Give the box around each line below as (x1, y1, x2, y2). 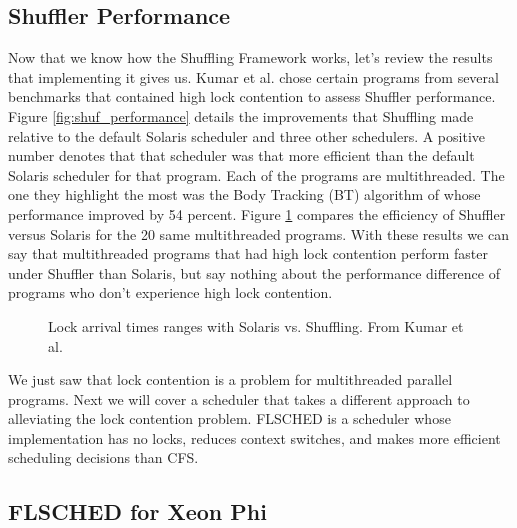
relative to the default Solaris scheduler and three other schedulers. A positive (8, 125, 486, 146)
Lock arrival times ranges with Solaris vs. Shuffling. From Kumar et (48, 315, 464, 336)
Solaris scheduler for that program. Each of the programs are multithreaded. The (8, 164, 505, 185)
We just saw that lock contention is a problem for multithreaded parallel (8, 369, 453, 390)
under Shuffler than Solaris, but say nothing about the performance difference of (8, 262, 500, 283)
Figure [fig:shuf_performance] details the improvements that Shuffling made (8, 105, 474, 126)
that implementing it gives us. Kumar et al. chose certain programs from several (8, 66, 499, 87)
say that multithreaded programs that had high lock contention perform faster (8, 243, 489, 264)
